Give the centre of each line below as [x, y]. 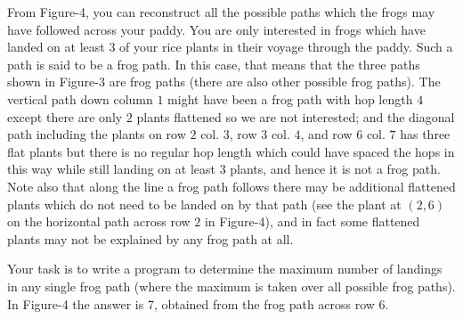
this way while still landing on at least [111, 169]
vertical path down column [80, 98]
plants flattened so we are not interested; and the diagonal [296, 116]
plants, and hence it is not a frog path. [335, 169]
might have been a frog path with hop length [290, 98]
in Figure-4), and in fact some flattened [312, 221]
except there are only [65, 116]
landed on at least [56, 47]
